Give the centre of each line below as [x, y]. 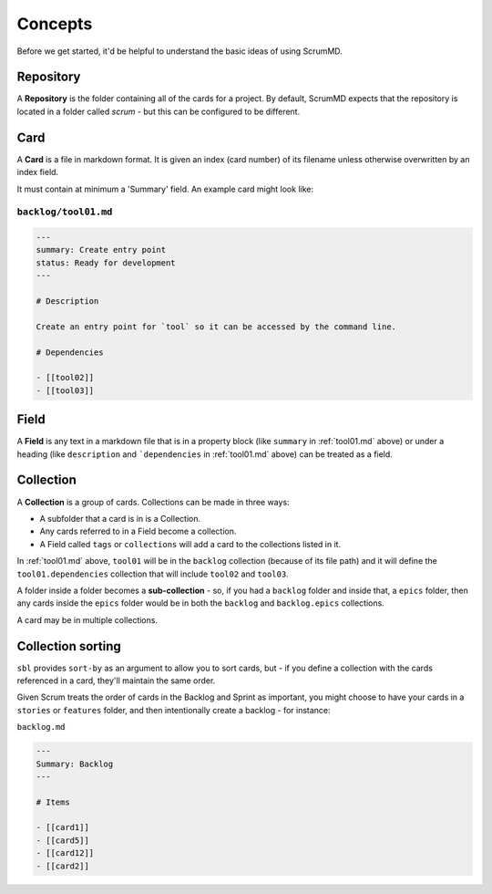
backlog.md [41, 727]
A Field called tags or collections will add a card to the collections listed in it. [190, 544]
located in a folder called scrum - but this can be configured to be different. [159, 111]
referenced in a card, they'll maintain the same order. [116, 681]
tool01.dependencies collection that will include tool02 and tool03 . [153, 574]
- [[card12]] [65, 853]
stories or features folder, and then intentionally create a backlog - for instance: [174, 710]
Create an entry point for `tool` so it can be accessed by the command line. [216, 327]
